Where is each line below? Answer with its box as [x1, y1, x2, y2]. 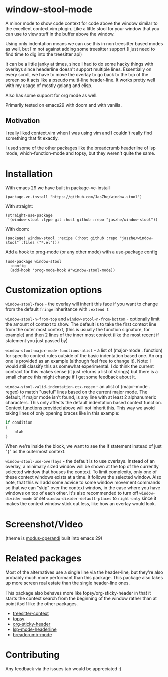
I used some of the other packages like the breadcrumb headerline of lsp [5, 145, 156, 151]
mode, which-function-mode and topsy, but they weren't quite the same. [5, 150, 155, 156]
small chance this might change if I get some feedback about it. [5, 374, 136, 380]
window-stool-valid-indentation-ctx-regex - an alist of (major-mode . [5, 383, 150, 389]
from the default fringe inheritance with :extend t [5, 306, 109, 312]
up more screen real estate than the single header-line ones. [5, 580, 130, 586]
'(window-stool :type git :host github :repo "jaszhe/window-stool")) [7, 217, 158, 222]
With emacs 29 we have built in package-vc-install [5, 185, 110, 191]
